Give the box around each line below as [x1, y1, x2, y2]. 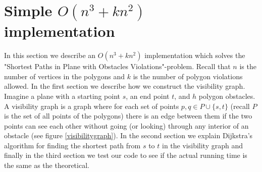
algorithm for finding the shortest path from [4, 140, 141, 150]
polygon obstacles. [198, 90, 255, 101]
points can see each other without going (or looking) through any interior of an [4, 120, 249, 131]
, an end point [126, 90, 170, 101]
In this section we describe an [4, 50, 96, 61]
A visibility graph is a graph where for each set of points [4, 100, 179, 111]
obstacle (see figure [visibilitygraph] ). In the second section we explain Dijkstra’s [4, 130, 253, 141]
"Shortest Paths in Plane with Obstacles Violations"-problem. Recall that [4, 61, 231, 72]
